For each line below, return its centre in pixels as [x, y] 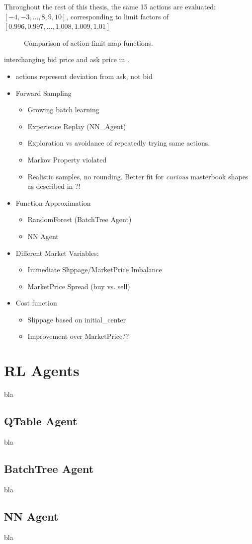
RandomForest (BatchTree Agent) [80, 219]
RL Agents [42, 370]
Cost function [36, 303]
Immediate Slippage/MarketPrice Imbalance [95, 270]
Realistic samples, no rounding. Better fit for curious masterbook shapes [138, 176]
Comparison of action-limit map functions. [88, 42]
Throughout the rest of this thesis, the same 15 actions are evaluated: [110, 6]
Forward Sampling [43, 93]
